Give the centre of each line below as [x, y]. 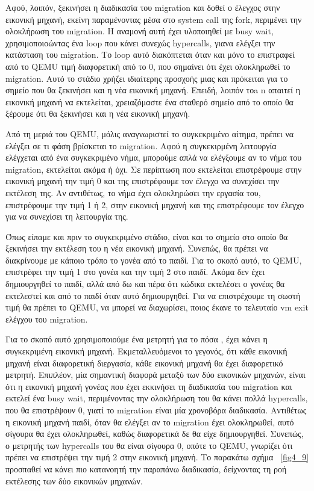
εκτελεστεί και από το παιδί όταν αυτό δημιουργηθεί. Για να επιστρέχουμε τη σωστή [153, 295]
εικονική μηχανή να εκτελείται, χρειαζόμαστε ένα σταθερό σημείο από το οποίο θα [149, 101]
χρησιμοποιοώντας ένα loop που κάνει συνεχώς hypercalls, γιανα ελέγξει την [140, 42]
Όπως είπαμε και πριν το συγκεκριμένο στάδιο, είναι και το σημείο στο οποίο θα [147, 236]
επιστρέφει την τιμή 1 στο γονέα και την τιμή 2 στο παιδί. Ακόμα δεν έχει [135, 272]
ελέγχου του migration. [47, 319]
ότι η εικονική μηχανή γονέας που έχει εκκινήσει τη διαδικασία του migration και [149, 386]
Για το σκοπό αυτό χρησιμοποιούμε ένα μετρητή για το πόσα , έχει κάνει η [137, 339]
